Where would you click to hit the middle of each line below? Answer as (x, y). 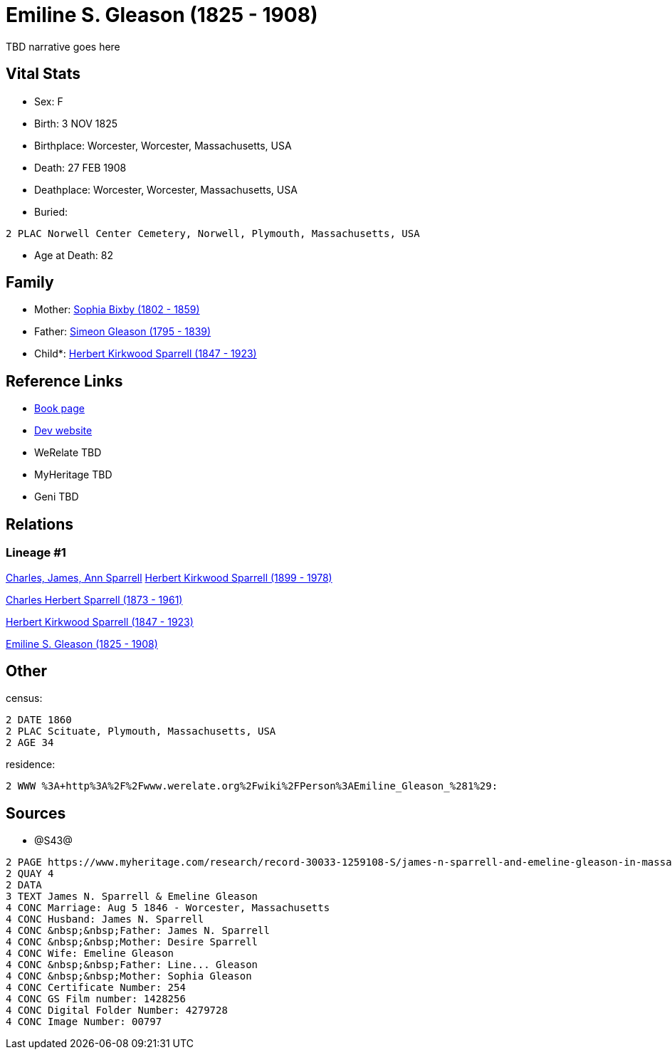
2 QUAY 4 (30, 874)
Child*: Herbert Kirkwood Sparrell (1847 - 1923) (146, 354)
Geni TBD (57, 497)
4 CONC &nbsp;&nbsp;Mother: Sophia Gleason (129, 976)
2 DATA (24, 885)
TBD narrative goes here (63, 46)
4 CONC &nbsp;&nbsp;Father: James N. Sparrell (138, 931)
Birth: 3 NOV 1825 (76, 123)
